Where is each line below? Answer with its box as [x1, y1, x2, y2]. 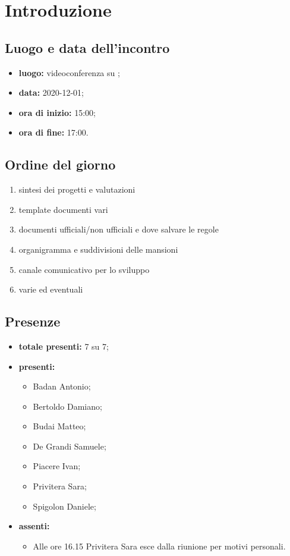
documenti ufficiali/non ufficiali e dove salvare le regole [18, 223, 219, 235]
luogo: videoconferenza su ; [18, 66, 120, 78]
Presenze [5, 312, 61, 331]
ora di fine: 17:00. [18, 126, 89, 139]
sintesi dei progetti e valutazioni [18, 183, 135, 196]
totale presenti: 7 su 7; [18, 340, 109, 352]
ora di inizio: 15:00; [18, 106, 96, 118]
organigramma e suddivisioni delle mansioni [18, 243, 178, 255]
